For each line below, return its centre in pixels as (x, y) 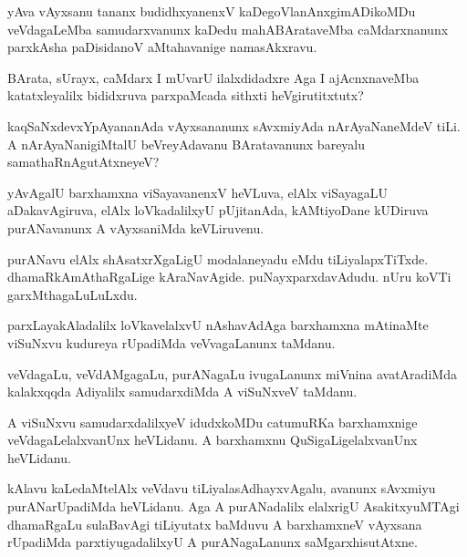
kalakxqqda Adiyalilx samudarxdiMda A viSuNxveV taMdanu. (182, 392)
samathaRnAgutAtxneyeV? (83, 162)
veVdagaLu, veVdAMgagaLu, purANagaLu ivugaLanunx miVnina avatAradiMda (232, 373)
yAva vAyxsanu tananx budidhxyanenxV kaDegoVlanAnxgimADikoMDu (212, 11)
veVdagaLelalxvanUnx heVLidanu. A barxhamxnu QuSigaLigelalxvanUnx (213, 440)
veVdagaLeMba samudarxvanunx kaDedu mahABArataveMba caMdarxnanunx (228, 29)
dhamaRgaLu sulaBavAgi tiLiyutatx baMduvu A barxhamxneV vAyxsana (215, 524)
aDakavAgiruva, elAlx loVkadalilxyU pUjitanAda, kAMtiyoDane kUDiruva (218, 210)
